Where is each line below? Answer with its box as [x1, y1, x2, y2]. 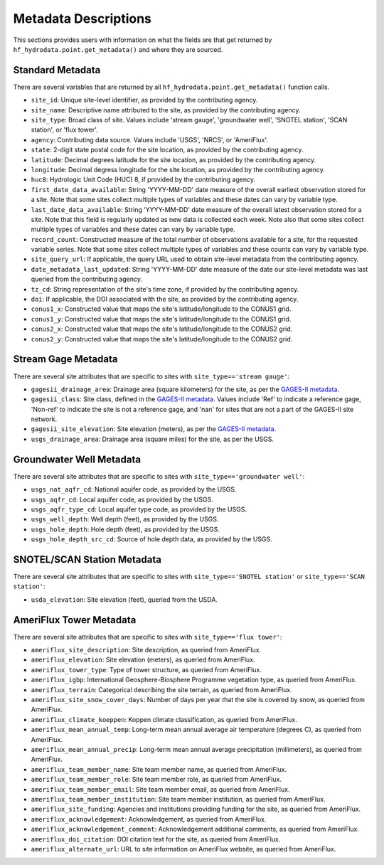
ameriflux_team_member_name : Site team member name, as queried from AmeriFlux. [31, 765, 287, 773]
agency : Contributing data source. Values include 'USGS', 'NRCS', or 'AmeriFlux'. [31, 135, 268, 144]
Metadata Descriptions [13, 11, 152, 26]
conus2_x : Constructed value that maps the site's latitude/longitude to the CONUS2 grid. [31, 324, 293, 334]
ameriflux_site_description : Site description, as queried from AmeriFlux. [31, 646, 262, 654]
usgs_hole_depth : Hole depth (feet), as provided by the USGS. [31, 525, 220, 534]
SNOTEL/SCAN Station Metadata [13, 553, 161, 566]
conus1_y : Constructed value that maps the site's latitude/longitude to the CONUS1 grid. [31, 314, 292, 323]
